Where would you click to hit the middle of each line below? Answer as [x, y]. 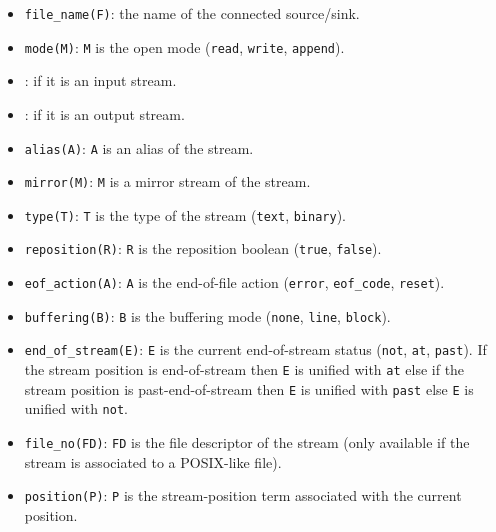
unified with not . [76, 408]
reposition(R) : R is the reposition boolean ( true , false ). [203, 248]
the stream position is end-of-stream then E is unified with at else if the [244, 369]
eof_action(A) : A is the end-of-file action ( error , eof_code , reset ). [234, 282]
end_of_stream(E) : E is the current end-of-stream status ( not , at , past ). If [255, 349]
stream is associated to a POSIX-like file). [153, 461]
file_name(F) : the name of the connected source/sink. [192, 13]
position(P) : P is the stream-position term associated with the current [243, 495]
